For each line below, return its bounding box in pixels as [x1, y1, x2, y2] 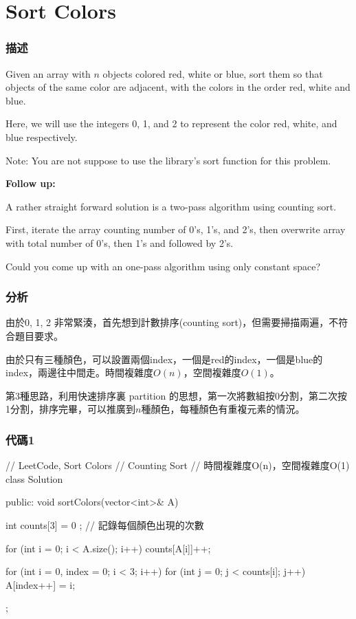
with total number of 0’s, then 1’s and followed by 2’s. [5, 235, 234, 250]
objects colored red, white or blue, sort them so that [102, 66, 323, 80]
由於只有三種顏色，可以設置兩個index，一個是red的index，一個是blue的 [5, 351, 323, 366]
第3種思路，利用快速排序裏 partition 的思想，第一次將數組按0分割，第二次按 [5, 388, 348, 402]
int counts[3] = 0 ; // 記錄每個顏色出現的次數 [5, 517, 204, 532]
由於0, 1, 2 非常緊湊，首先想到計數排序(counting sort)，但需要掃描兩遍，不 [5, 315, 339, 329]
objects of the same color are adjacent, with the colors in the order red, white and [5, 80, 351, 94]
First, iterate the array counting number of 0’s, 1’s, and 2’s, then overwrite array [5, 222, 346, 237]
